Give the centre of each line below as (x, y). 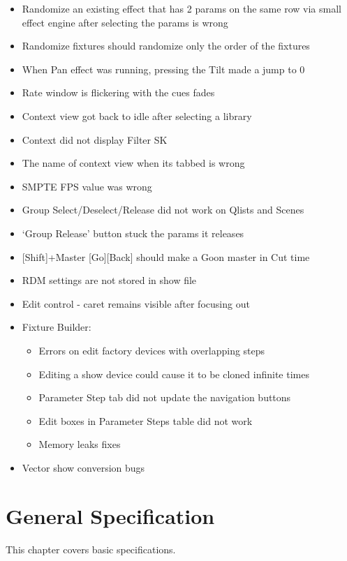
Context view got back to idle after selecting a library (137, 115)
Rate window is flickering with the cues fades (118, 92)
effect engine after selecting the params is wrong (125, 22)
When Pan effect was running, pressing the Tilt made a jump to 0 (163, 69)
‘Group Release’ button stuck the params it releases (133, 233)
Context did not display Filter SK (95, 139)
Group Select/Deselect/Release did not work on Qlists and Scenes (163, 210)
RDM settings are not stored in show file (109, 280)
